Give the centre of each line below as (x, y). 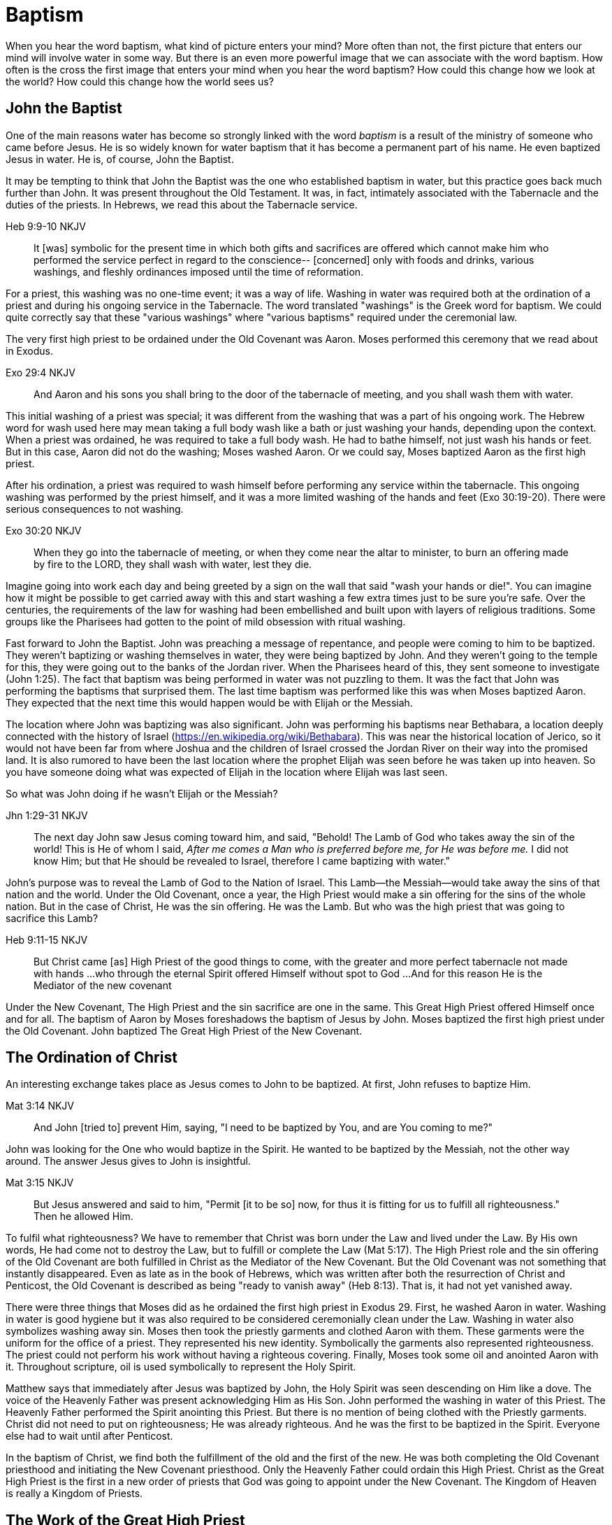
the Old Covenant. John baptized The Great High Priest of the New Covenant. (184, 1030)
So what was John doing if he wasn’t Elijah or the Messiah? (142, 793)
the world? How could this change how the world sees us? (140, 81)
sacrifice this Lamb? (52, 918)
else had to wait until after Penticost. (89, 1436)
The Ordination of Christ (92, 1058)
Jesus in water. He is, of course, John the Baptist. (120, 159)
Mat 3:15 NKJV (40, 1183)
